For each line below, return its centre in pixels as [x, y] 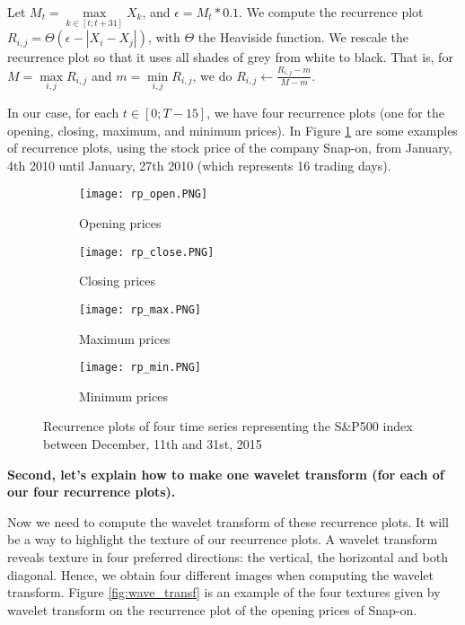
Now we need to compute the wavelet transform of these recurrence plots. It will [228, 521]
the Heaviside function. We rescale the [303, 37]
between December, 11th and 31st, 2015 [153, 443]
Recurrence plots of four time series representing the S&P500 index [228, 426]
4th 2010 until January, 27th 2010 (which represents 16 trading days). [199, 165]
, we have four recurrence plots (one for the [325, 112]
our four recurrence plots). [92, 492]
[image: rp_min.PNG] [140, 368]
